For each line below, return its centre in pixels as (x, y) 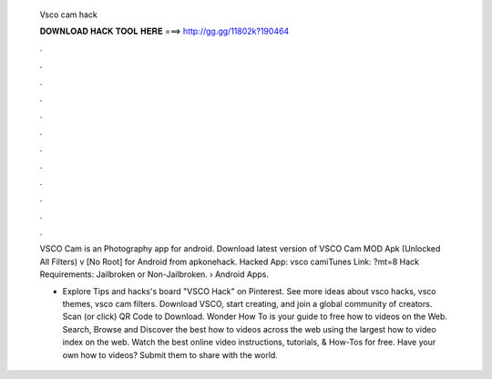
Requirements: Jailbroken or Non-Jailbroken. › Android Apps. (154, 274)
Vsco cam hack (68, 15)
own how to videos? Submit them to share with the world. (170, 354)
